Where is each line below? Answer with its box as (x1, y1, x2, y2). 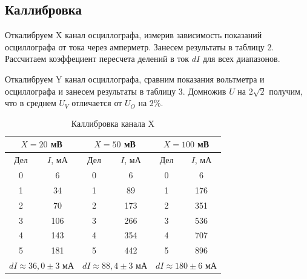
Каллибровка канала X (71, 116, 154, 129)
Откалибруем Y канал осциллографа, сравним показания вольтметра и (5, 72, 265, 85)
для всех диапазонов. (202, 52, 280, 65)
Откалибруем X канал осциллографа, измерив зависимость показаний (5, 29, 262, 41)
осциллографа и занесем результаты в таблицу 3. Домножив (5, 84, 226, 97)
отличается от (71, 96, 122, 109)
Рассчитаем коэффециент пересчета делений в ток (5, 52, 190, 65)
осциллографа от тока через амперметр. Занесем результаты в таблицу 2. (5, 40, 274, 53)
